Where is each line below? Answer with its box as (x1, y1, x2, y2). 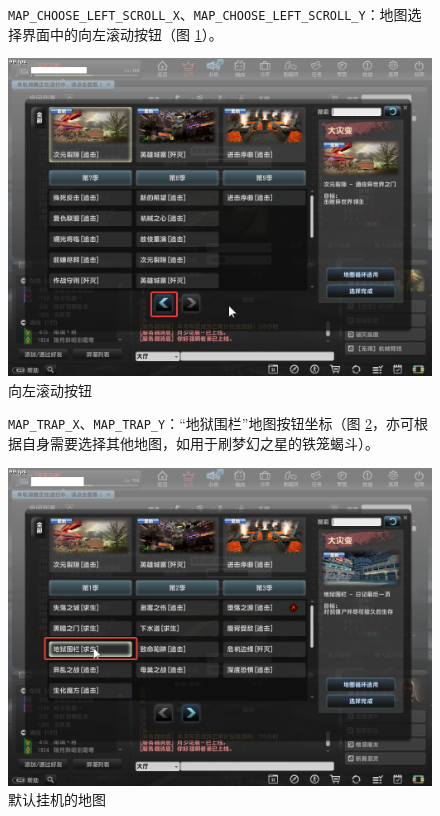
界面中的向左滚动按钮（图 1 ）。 (21, 23, 223, 44)
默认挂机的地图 (8, 789, 106, 810)
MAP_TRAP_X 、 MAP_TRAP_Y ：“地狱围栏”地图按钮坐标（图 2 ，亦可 (8, 413, 415, 434)
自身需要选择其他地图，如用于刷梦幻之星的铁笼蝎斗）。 (21, 433, 379, 454)
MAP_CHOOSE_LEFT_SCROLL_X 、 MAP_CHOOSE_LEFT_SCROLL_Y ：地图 (8, 4, 408, 24)
